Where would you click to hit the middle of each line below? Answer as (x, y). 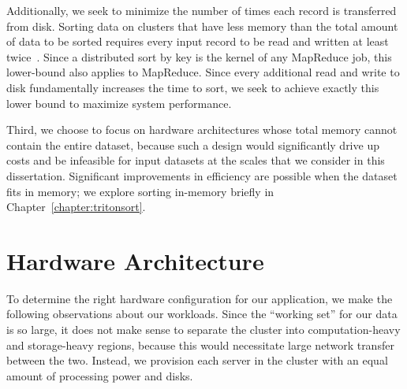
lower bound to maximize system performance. (119, 103)
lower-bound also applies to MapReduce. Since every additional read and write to (203, 72)
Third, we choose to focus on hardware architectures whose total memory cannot (202, 130)
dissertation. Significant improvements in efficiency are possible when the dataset (202, 175)
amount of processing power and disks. (100, 375)
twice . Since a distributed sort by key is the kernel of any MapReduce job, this (199, 56)
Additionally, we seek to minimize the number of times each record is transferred (202, 10)
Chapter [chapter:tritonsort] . (76, 207)
